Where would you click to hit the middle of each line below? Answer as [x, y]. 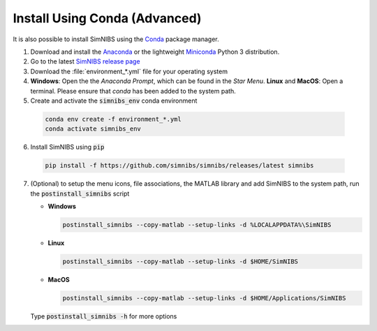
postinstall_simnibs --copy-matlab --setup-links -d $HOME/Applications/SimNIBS [204, 298]
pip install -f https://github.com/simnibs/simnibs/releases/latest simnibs [179, 165]
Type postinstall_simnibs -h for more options [104, 316]
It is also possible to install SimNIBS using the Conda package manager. [116, 39]
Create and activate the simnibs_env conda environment [114, 101]
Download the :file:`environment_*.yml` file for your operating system [129, 71]
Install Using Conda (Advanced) [107, 18]
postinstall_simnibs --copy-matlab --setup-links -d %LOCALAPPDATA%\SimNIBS [197, 225]
